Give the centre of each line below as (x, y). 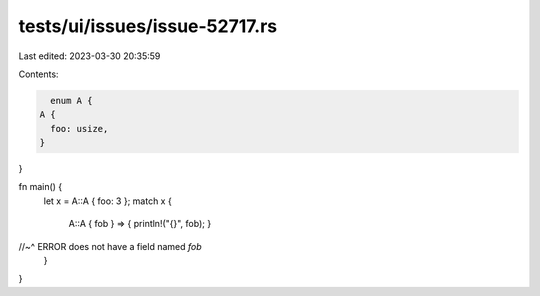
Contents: (38, 74)
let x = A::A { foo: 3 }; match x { (107, 201)
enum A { (71, 100)
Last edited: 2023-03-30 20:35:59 (89, 56)
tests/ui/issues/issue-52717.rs (148, 26)
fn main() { (40, 187)
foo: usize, (79, 128)
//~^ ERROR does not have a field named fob (110, 246)
